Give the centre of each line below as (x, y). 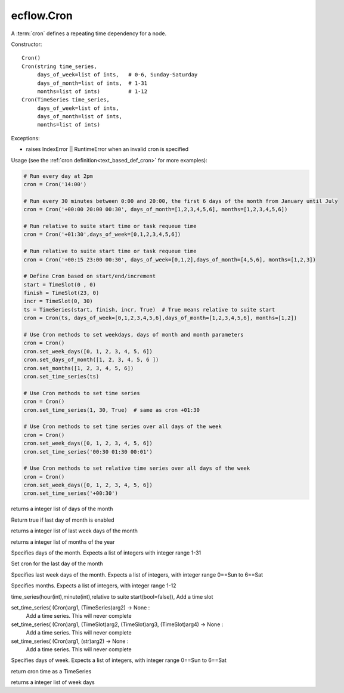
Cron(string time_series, (60, 66)
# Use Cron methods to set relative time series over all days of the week (137, 468)
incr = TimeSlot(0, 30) (58, 301)
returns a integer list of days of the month (62, 509)
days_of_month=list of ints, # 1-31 (92, 83)
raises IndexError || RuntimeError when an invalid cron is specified (107, 149)
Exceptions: (25, 138)
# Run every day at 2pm (58, 176)
